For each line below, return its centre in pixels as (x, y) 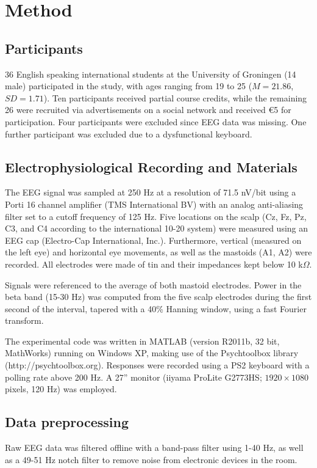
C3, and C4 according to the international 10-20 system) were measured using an (157, 228)
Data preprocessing (67, 422)
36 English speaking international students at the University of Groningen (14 (151, 74)
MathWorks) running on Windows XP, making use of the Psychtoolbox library (152, 353)
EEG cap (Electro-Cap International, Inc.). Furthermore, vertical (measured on (153, 240)
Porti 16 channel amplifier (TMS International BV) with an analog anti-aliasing (154, 204)
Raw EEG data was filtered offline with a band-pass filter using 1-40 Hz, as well (154, 448)
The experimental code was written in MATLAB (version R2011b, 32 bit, (142, 341)
